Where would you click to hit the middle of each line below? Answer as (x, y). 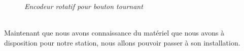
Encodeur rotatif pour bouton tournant (84, 6)
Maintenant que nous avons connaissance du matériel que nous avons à (114, 33)
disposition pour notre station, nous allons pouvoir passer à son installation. (122, 42)
